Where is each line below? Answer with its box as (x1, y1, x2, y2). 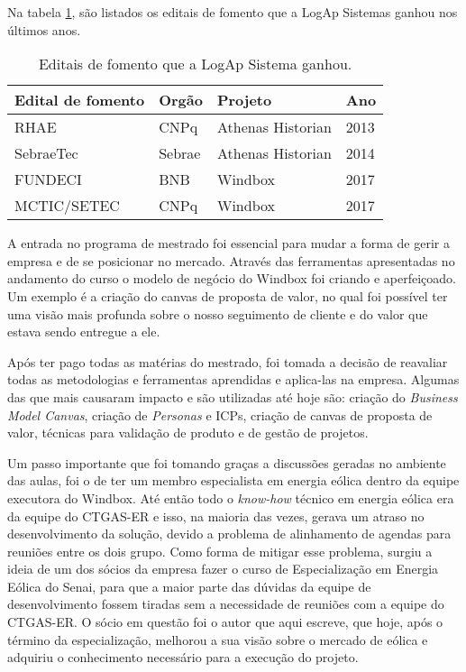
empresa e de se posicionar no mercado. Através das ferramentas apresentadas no (7, 251, 455, 270)
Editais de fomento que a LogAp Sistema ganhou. (38, 53, 352, 75)
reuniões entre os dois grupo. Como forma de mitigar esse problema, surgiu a (7, 541, 433, 560)
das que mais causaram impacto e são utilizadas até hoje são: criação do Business (7, 387, 458, 406)
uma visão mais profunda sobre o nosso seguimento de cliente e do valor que (7, 304, 428, 323)
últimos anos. (7, 20, 81, 39)
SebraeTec (14, 143, 78, 164)
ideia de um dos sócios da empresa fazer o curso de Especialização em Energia (7, 559, 439, 578)
